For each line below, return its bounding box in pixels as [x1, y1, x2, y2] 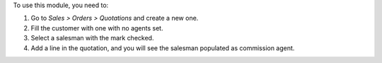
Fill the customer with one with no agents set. [30, 23, 163, 32]
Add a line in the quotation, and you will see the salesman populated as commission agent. [30, 43, 295, 52]
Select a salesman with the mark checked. [30, 34, 154, 42]
